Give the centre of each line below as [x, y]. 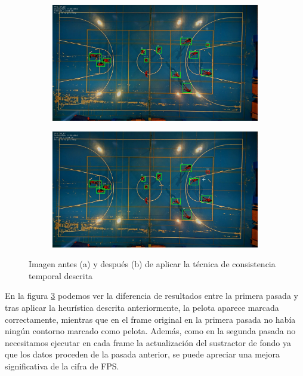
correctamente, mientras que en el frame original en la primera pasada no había [150, 319]
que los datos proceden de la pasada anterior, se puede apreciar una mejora [142, 354]
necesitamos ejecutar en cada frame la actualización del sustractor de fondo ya [148, 342]
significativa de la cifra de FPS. [62, 366]
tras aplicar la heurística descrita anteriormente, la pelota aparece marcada [142, 307]
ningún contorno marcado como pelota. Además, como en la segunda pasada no [150, 331]
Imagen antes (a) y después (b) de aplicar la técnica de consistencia [152, 264]
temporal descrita [61, 275]
